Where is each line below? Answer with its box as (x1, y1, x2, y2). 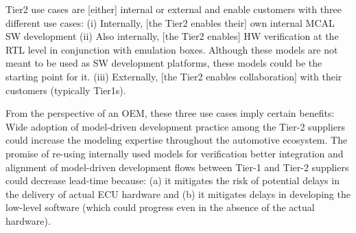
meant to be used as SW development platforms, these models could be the (5, 56, 322, 70)
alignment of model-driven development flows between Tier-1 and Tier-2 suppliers (5, 159, 349, 174)
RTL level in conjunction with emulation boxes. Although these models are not (5, 42, 338, 56)
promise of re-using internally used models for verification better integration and (5, 146, 344, 160)
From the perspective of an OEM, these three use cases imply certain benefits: (5, 106, 335, 120)
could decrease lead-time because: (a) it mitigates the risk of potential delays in (5, 173, 340, 188)
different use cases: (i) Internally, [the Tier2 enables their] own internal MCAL (5, 15, 335, 30)
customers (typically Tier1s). (5, 82, 126, 97)
